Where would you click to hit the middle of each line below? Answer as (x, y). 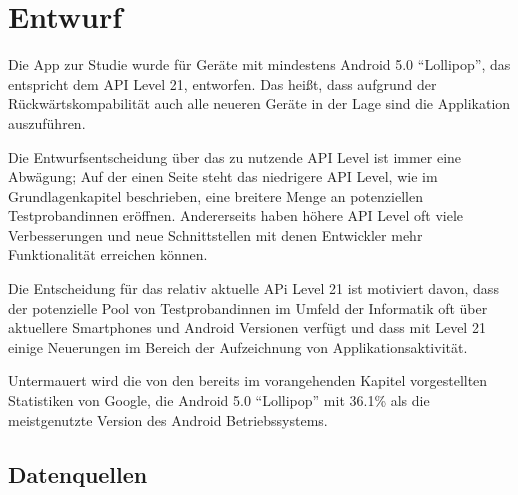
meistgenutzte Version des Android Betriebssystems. (168, 419)
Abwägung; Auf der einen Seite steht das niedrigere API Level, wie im (223, 176)
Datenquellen (78, 473)
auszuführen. (47, 122)
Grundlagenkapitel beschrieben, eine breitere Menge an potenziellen (215, 195)
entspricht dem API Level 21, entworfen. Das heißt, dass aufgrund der (222, 83)
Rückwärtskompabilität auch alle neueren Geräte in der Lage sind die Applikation (259, 103)
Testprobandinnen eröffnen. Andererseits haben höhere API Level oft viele (236, 215)
